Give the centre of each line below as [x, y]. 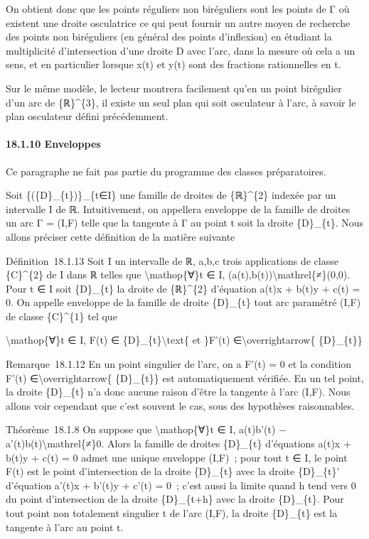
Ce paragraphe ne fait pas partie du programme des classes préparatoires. [166, 171]
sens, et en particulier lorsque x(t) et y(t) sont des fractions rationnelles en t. [173, 64]
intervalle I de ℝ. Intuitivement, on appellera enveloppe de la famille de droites [178, 208]
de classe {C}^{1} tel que [61, 316]
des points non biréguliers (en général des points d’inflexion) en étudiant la [169, 37]
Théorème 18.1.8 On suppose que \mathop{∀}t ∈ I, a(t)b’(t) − [146, 429]
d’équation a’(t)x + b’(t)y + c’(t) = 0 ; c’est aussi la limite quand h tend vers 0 [181, 485]
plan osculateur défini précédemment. [87, 116]
